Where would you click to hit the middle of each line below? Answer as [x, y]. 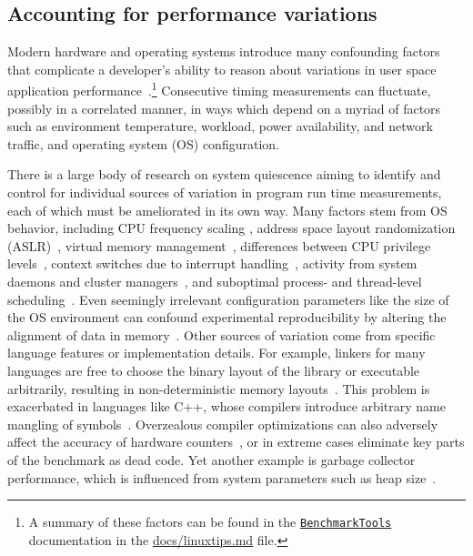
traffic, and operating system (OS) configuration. [143, 143]
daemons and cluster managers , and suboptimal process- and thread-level [215, 281]
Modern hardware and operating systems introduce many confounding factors [224, 51]
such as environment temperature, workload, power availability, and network [220, 126]
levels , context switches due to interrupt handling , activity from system [212, 263]
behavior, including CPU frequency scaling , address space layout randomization [231, 228]
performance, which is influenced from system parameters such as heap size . [222, 477]
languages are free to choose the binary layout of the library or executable [214, 370]
